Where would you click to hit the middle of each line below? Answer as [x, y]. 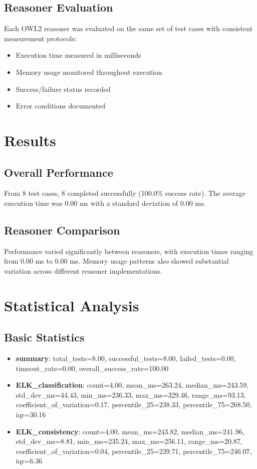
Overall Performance [59, 172]
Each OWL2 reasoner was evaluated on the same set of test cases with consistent [128, 28]
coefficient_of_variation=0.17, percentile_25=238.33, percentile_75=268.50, [134, 404]
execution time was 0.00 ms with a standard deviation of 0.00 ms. [105, 203]
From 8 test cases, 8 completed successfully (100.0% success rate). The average [125, 193]
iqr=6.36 [29, 461]
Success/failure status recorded [63, 89]
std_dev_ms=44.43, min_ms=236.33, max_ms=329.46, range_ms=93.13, [131, 394]
